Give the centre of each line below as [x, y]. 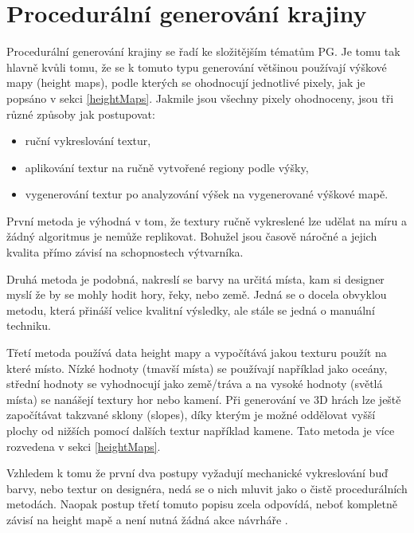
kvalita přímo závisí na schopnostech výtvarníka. [125, 252]
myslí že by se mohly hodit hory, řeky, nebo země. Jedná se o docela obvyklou [197, 294]
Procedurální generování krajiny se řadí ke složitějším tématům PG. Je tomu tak [203, 51]
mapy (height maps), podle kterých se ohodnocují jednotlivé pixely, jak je [186, 82]
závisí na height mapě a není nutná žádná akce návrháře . [147, 519]
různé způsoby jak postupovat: [81, 114]
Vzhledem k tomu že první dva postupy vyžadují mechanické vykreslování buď [197, 473]
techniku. [29, 325]
